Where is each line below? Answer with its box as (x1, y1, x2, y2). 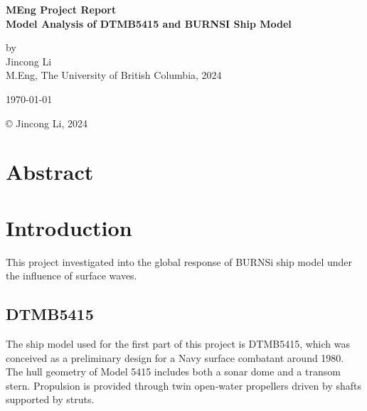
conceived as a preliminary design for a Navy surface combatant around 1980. (6, 350, 344, 365)
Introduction (6, 213, 132, 242)
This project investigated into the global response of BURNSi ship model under (6, 254, 353, 269)
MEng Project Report (6, 2, 117, 16)
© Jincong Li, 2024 (6, 115, 87, 130)
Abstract (6, 157, 94, 186)
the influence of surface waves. (6, 268, 137, 283)
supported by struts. (6, 392, 95, 407)
